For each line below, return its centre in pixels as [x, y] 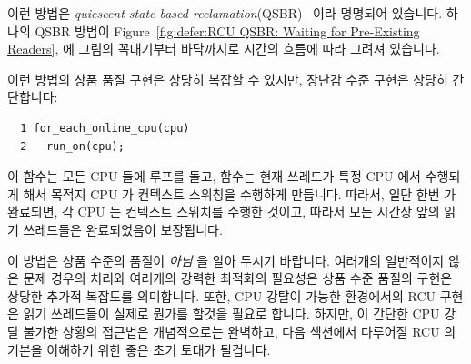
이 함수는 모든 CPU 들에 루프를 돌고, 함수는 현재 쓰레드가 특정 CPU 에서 [214, 176]
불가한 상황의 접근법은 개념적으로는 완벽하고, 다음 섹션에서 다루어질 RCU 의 [240, 331]
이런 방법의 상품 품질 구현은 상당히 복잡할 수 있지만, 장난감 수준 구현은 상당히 [228, 79]
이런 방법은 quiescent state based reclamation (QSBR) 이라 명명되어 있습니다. [225, 13]
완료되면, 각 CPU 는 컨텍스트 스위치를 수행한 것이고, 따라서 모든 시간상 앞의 [224, 212]
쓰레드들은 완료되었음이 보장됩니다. [123, 229]
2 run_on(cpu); [72, 146]
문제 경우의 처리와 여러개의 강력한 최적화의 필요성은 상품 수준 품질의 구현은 [238, 278]
